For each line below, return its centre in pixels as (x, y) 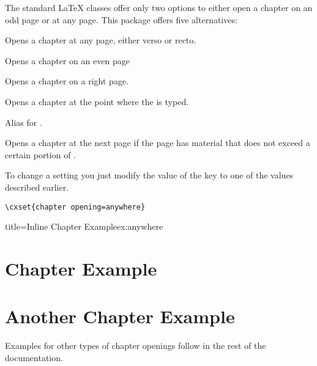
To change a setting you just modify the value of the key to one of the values (149, 175)
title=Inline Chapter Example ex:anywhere (84, 226)
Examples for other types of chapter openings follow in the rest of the (136, 346)
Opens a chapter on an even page (67, 60)
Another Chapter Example (120, 316)
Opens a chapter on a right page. (67, 81)
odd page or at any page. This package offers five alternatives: (121, 19)
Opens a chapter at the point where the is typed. (97, 101)
